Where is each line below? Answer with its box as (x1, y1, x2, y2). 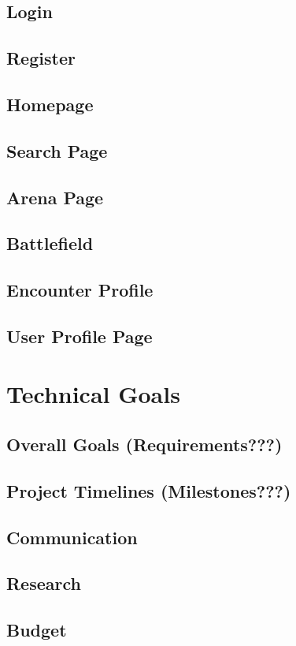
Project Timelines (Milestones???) (6, 478, 291, 502)
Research (6, 571, 81, 596)
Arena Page (6, 185, 104, 209)
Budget (6, 618, 67, 642)
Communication (6, 525, 138, 549)
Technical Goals (6, 378, 180, 410)
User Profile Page (6, 323, 153, 348)
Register (6, 46, 76, 70)
